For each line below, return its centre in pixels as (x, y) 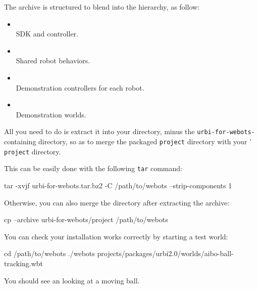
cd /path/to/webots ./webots (49, 253)
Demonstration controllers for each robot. (80, 87)
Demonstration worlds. (51, 114)
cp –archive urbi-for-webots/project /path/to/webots (86, 219)
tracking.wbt (24, 263)
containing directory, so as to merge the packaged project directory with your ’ (128, 141)
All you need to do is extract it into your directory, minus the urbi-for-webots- (130, 131)
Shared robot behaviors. (53, 60)
